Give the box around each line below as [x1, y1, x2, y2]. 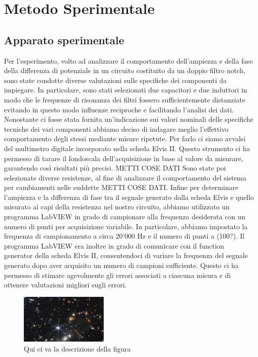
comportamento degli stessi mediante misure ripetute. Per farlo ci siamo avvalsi [4, 133, 246, 144]
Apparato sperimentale [4, 32, 125, 47]
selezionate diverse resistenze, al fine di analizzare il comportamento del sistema [4, 172, 247, 182]
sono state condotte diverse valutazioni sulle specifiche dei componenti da [4, 75, 227, 85]
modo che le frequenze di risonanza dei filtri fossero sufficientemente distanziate [4, 94, 246, 104]
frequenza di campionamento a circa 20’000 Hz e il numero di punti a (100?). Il [4, 231, 245, 241]
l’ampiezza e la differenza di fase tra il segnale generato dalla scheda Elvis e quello [4, 191, 254, 202]
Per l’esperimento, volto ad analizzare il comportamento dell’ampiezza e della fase [4, 55, 253, 66]
